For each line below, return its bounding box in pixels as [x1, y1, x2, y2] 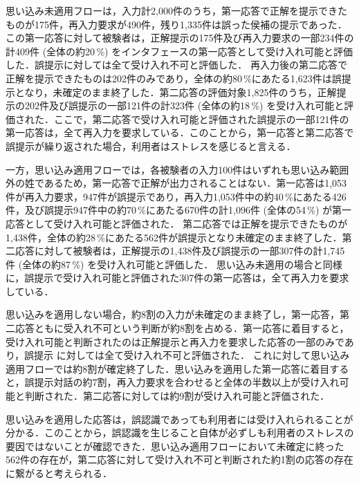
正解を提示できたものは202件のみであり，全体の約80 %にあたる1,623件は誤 [6, 71, 342, 85]
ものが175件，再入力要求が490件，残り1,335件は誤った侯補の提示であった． [6, 17, 347, 31]
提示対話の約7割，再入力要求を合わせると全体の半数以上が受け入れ [34, 375, 340, 389]
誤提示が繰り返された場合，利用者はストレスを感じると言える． [6, 138, 296, 153]
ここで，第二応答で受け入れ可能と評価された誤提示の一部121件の [53, 111, 349, 126]
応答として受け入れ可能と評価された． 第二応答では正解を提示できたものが [6, 216, 348, 230]
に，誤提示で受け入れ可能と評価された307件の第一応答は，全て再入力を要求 [6, 270, 349, 285]
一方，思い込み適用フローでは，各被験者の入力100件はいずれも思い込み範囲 [6, 162, 349, 176]
